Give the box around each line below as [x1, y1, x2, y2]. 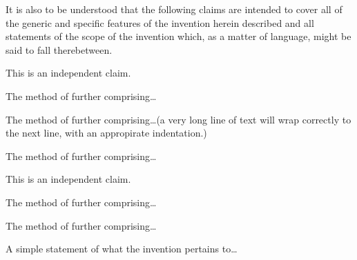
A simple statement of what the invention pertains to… [6, 241, 238, 256]
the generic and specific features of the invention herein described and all [6, 15, 314, 30]
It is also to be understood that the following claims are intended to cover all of [6, 2, 342, 16]
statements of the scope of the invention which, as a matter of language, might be [6, 29, 351, 43]
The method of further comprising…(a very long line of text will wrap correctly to [6, 112, 351, 126]
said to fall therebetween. [6, 42, 113, 57]
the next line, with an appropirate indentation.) [6, 126, 207, 140]
